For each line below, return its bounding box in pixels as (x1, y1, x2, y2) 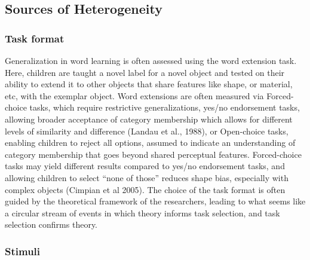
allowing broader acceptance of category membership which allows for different (5, 112, 293, 125)
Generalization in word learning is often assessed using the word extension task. (5, 54, 297, 66)
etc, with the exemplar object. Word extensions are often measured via (5, 89, 264, 102)
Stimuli (5, 243, 41, 258)
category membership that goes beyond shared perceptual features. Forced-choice (5, 148, 302, 160)
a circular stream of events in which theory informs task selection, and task (5, 206, 280, 219)
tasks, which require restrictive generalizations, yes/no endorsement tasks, (29, 101, 300, 114)
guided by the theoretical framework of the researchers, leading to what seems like (5, 195, 306, 207)
